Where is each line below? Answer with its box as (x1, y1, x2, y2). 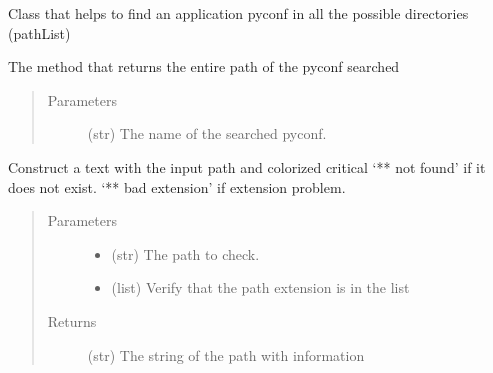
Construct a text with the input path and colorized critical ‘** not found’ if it (8, 156, 486, 177)
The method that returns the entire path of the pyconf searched (8, 56, 400, 77)
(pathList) (8, 22, 71, 43)
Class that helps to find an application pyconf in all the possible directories (8, 3, 469, 23)
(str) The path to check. (111, 243, 260, 264)
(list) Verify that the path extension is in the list (111, 277, 410, 298)
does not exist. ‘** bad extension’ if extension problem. (8, 176, 346, 197)
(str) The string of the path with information (87, 344, 365, 365)
